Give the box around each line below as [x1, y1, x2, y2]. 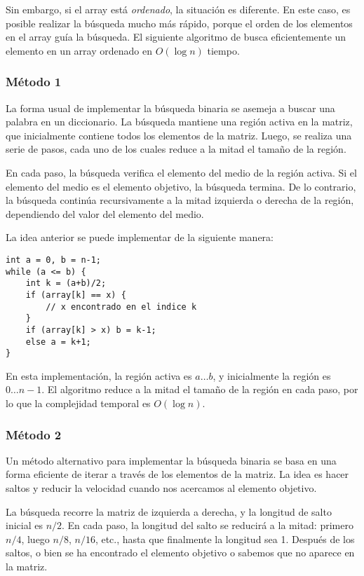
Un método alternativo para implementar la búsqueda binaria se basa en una [6, 453, 337, 467]
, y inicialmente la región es [213, 368, 331, 383]
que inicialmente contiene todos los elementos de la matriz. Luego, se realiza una [6, 128, 352, 142]
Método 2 [6, 425, 62, 443]
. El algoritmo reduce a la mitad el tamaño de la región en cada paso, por [41, 382, 358, 397]
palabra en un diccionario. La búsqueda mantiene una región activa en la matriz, [6, 114, 353, 129]
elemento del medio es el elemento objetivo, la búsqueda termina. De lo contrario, [6, 179, 356, 193]
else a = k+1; [25, 336, 91, 347]
